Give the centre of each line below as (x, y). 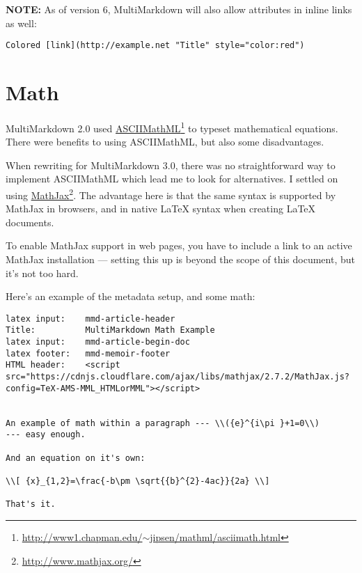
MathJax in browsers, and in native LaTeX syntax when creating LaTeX (161, 209)
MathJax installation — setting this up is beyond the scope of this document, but (180, 259)
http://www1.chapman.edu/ (82, 536)
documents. (30, 222)
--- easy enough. (46, 435)
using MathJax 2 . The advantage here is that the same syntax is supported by (171, 194)
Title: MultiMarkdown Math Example (110, 330)
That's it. (31, 504)
